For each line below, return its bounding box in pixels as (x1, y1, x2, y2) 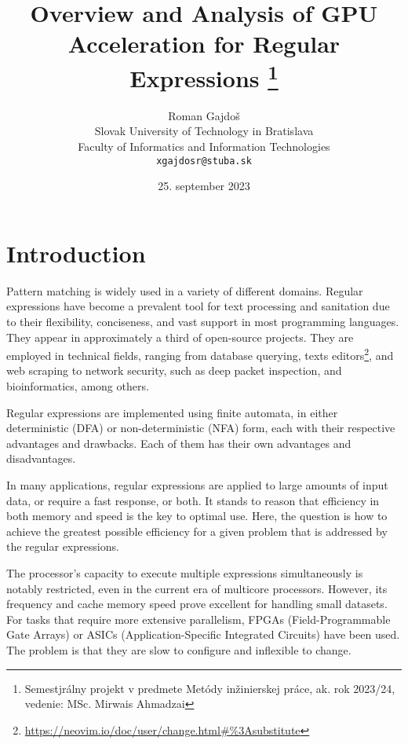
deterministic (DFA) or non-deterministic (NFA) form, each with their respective (6, 420, 395, 436)
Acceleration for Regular (67, 27, 341, 60)
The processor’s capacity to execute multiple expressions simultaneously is (6, 564, 363, 581)
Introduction (6, 236, 146, 269)
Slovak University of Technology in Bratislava (94, 123, 314, 139)
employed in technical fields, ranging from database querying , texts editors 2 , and (6, 345, 394, 363)
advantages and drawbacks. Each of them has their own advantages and (6, 434, 352, 451)
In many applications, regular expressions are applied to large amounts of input (6, 476, 388, 493)
